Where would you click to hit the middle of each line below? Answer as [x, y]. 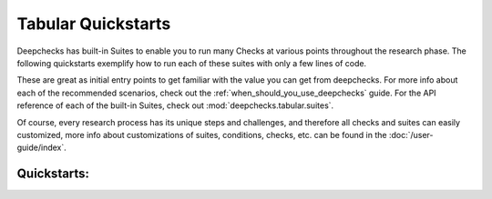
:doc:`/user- [411, 134]
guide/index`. [42, 148]
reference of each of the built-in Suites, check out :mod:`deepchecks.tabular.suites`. [175, 105]
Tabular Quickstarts [94, 24]
